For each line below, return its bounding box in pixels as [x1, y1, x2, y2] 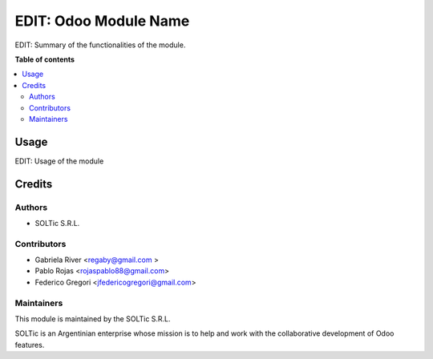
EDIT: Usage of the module [14, 156, 104, 166]
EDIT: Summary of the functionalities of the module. [14, 40, 186, 50]
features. [14, 340, 45, 349]
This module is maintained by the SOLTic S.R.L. [14, 314, 172, 324]
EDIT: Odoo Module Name [14, 12, 190, 30]
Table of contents [14, 54, 75, 64]
